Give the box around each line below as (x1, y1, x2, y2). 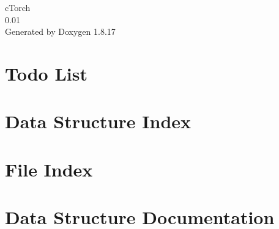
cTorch (5, 1, 31, 13)
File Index (5, 156, 93, 181)
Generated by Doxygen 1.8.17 (5, 25, 116, 38)
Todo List (5, 60, 87, 85)
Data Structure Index (5, 109, 192, 134)
